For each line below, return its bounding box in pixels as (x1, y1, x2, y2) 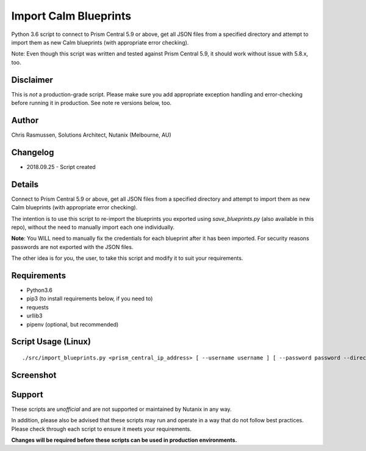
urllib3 (26, 312, 43, 320)
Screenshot (11, 370, 57, 380)
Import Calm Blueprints (11, 9, 131, 23)
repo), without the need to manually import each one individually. (11, 223, 175, 231)
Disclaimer (11, 74, 53, 85)
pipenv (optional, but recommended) (26, 320, 119, 328)
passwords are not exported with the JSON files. (11, 243, 134, 250)
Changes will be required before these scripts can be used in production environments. (11, 436, 237, 444)
